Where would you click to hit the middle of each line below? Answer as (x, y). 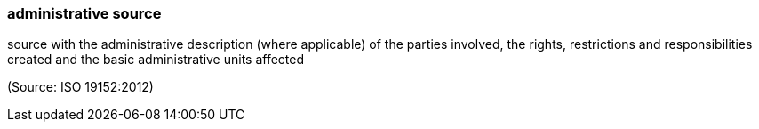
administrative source (84, 13)
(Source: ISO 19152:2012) (80, 87)
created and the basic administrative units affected (156, 60)
